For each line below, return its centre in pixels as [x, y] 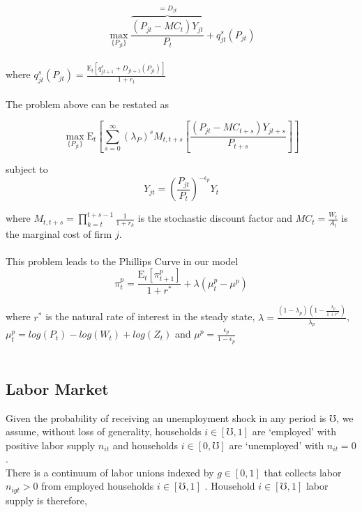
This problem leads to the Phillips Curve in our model [122, 261]
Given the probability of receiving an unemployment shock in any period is [166, 417]
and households [145, 445]
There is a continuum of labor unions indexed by [110, 472]
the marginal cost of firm [59, 233]
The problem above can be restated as [87, 104]
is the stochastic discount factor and [215, 218]
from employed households [98, 486]
